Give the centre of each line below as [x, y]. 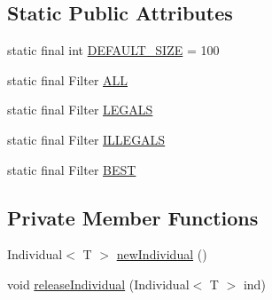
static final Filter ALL [68, 79]
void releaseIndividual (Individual [98, 284]
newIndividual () [162, 254]
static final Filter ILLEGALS [86, 139]
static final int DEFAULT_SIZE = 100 [113, 50]
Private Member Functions [133, 217]
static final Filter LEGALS [80, 110]
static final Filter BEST [72, 169]
